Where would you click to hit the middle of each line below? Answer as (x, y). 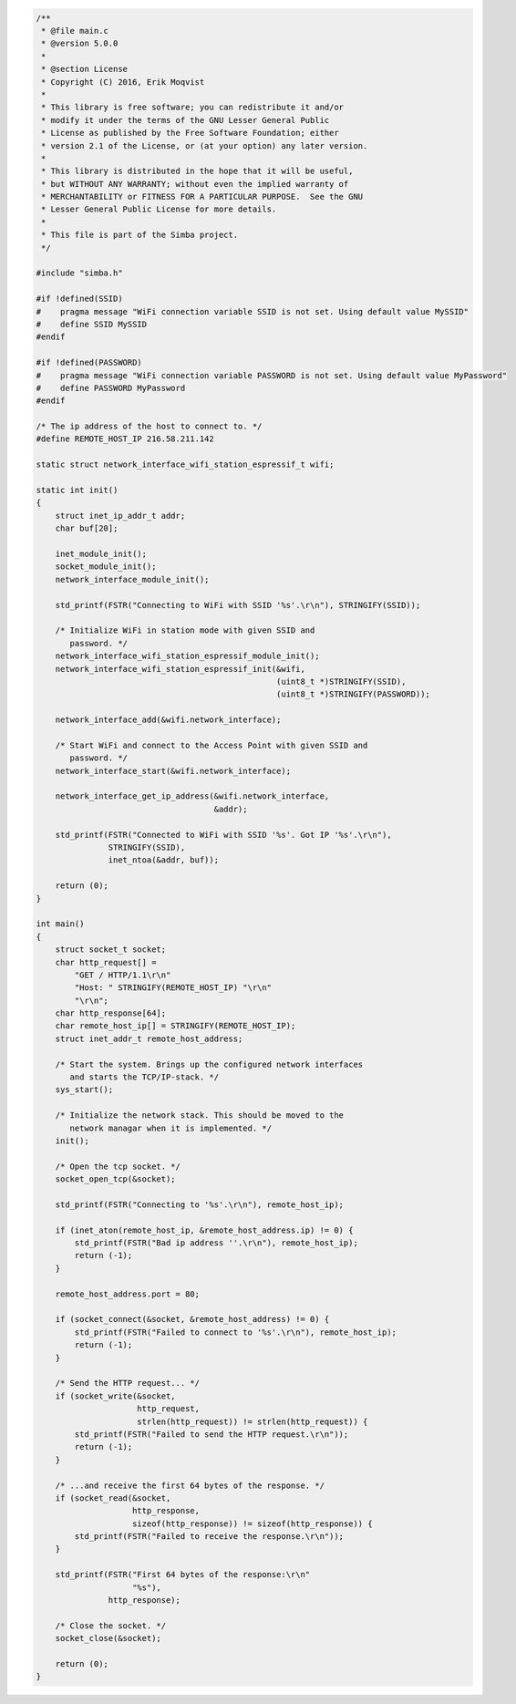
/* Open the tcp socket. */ (118, 1166)
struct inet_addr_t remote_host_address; (149, 1038)
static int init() (77, 491)
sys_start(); (84, 1090)
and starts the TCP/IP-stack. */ (144, 1077)
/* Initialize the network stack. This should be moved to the (200, 1115)
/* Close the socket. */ (111, 1626)
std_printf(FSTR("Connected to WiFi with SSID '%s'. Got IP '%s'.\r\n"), (223, 835)
